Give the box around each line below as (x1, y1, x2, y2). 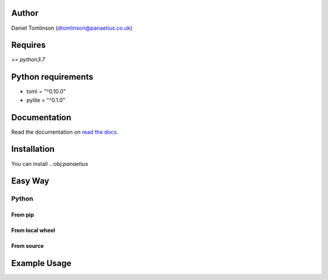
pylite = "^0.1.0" (26, 96, 66, 103)
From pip (11, 211, 35, 219)
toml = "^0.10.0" (26, 88, 66, 95)
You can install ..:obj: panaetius (11, 160, 88, 167)
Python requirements (11, 72, 94, 82)
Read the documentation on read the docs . (11, 128, 118, 135)
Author (11, 8, 39, 18)
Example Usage (11, 258, 72, 268)
